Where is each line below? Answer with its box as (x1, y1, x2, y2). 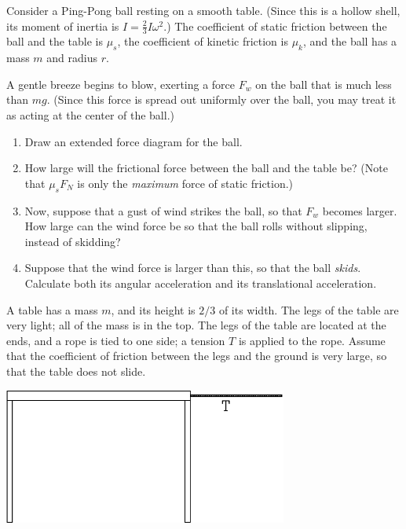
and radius (46, 50, 98, 66)
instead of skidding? (24, 233, 121, 249)
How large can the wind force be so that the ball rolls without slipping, (24, 218, 368, 234)
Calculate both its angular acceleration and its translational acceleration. (24, 274, 377, 291)
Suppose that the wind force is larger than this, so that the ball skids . (24, 259, 361, 276)
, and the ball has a (302, 33, 397, 50)
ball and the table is (6, 33, 103, 50)
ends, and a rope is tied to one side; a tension (6, 332, 225, 348)
